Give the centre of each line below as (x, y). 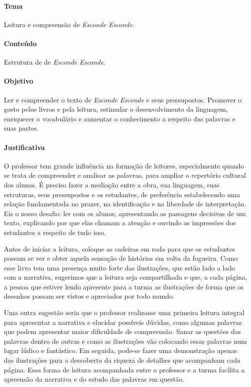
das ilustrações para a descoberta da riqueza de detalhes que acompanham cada (122, 360)
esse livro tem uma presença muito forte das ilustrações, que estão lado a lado (120, 267)
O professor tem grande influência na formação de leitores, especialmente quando (124, 165)
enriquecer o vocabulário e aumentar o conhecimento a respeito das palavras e (120, 118)
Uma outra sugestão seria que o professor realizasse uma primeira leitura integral (124, 312)
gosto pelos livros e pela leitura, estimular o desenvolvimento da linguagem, (116, 109)
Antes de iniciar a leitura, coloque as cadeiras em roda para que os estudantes (120, 248)
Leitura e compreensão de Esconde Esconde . (69, 24)
